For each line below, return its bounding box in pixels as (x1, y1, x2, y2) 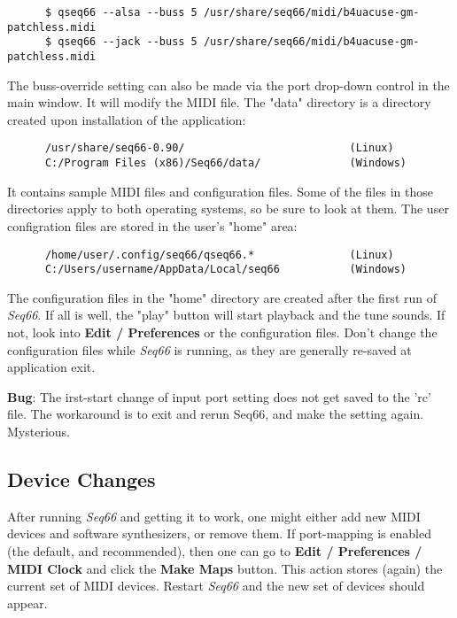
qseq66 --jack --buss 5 (58, 35, 198, 49)
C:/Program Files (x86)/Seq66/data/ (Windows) (44, 157, 407, 170)
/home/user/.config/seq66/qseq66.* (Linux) (44, 248, 394, 261)
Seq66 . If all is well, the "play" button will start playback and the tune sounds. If (7, 305, 445, 324)
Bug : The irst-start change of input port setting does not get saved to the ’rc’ (7, 387, 431, 406)
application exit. (7, 358, 96, 376)
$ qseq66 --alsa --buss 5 (44, 6, 198, 19)
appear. (7, 593, 48, 612)
